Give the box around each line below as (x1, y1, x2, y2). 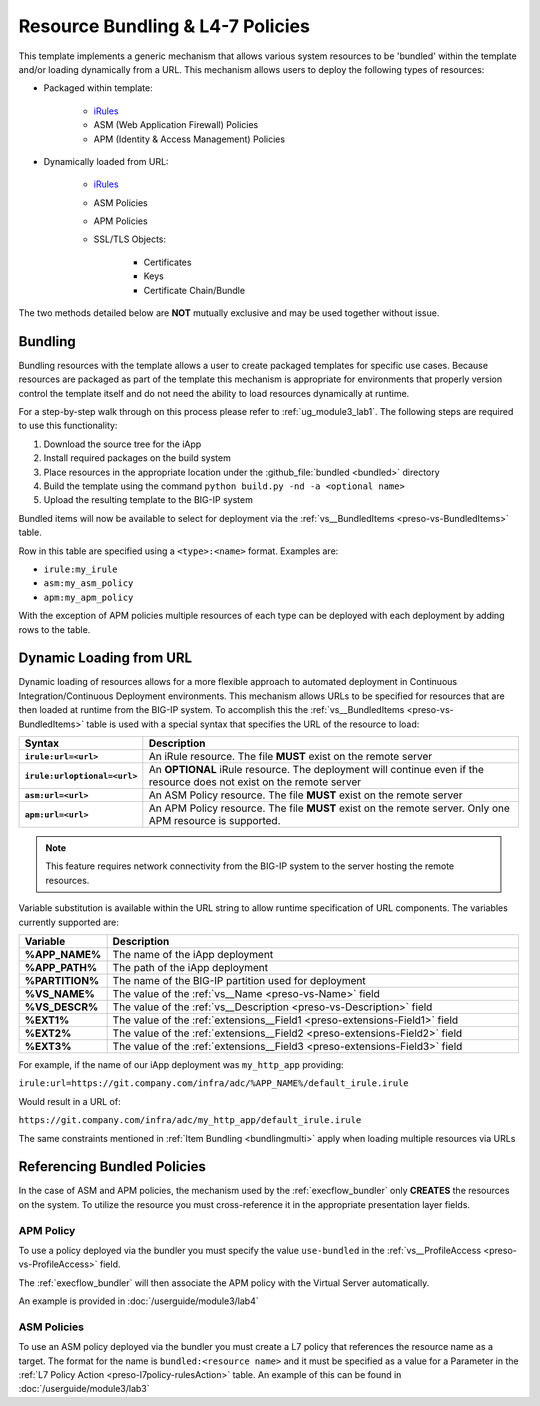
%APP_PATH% (24, 960, 98, 974)
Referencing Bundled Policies (18, 1158, 207, 1175)
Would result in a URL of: (18, 1095, 121, 1107)
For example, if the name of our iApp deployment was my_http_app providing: (18, 1058, 344, 1070)
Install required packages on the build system (43, 452, 232, 464)
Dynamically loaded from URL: (43, 155, 169, 167)
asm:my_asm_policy (43, 578, 134, 589)
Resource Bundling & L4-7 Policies (18, 15, 310, 37)
